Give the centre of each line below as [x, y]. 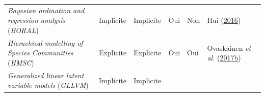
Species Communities [41, 53]
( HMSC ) [21, 62]
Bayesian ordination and [46, 10]
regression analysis [37, 20]
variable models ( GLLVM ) [48, 85]
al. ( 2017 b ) [224, 58]
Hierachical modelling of [45, 42]
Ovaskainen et [229, 47]
